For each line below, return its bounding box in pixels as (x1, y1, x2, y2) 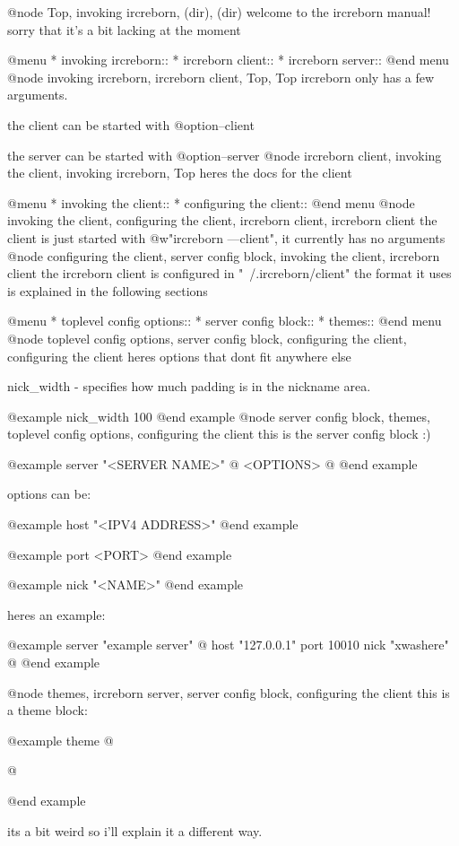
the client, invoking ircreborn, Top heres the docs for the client (7, 163, 352, 182)
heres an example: (7, 605, 106, 624)
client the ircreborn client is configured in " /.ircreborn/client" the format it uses (7, 264, 452, 283)
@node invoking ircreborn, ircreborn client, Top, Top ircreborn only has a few (7, 67, 435, 86)
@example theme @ (7, 730, 114, 749)
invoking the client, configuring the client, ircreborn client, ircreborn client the (7, 211, 437, 230)
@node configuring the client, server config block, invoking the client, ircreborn (7, 246, 440, 265)
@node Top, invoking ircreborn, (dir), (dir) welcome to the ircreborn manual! (7, 3, 431, 21)
